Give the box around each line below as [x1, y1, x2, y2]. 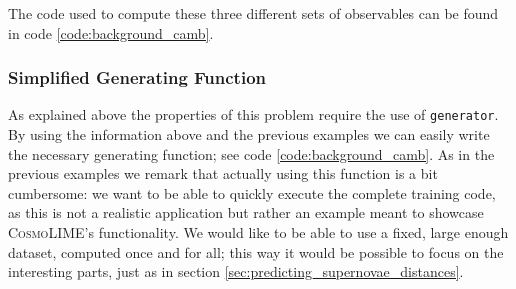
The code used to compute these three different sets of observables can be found [8, 3, 499, 23]
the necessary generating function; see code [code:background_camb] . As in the [8, 143, 495, 164]
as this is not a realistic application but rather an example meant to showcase [8, 202, 484, 223]
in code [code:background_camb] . [8, 22, 214, 43]
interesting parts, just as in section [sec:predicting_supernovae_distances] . [8, 261, 464, 282]
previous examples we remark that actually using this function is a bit [8, 163, 438, 184]
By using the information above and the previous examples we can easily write [8, 124, 490, 145]
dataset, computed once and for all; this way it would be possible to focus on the [8, 241, 504, 262]
